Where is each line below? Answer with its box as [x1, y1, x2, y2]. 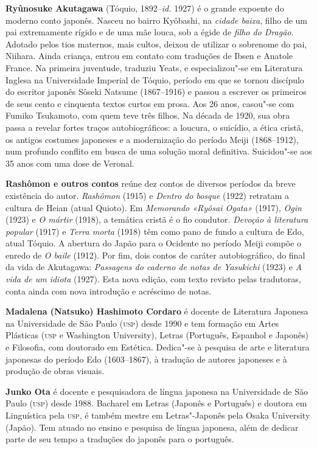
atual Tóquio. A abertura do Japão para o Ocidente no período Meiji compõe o [5, 237, 302, 249]
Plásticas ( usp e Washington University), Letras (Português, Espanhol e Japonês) [5, 329, 308, 341]
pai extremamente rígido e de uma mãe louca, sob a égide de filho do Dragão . [5, 26, 294, 38]
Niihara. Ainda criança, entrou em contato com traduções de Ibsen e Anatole [5, 49, 293, 62]
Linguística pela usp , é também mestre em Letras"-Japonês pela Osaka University [5, 409, 310, 421]
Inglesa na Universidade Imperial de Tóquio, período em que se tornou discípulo [5, 73, 304, 86]
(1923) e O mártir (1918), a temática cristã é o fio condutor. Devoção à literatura [5, 213, 308, 226]
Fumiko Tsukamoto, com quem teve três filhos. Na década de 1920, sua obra [5, 109, 290, 122]
